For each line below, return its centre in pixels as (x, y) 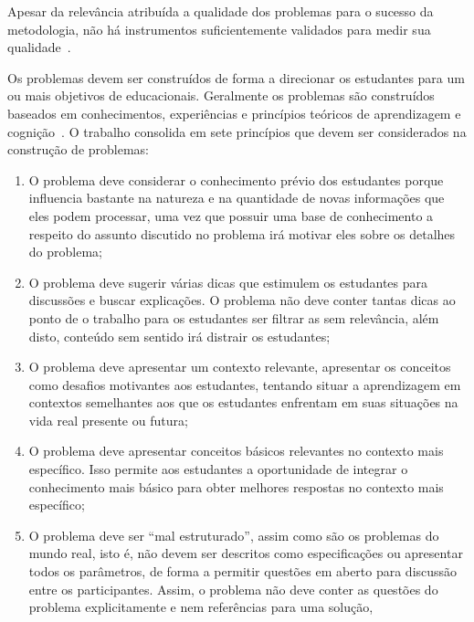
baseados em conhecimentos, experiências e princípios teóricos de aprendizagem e (234, 113)
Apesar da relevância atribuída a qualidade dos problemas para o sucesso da (221, 11)
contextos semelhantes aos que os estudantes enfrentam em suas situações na (243, 402)
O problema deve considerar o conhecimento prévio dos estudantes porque (236, 179)
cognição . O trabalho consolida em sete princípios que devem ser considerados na (237, 131)
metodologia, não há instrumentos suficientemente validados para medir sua (219, 29)
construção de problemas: (79, 149)
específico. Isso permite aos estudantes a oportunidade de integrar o (218, 469)
